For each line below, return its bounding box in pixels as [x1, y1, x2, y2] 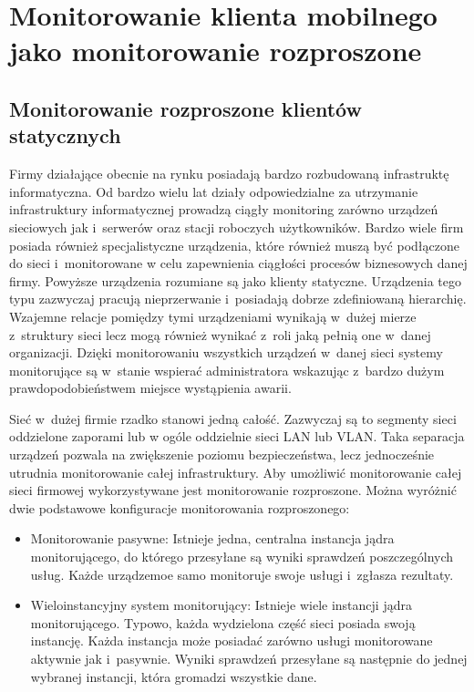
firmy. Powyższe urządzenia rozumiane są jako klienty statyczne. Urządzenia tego [9, 271, 461, 290]
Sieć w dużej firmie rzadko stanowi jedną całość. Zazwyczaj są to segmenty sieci [9, 408, 457, 428]
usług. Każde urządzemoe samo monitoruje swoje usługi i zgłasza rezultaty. [30, 564, 454, 584]
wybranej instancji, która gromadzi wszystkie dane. [30, 666, 317, 686]
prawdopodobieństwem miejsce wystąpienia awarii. [9, 378, 292, 398]
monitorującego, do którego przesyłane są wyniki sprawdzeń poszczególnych [30, 547, 454, 566]
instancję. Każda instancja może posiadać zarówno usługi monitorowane [30, 631, 433, 650]
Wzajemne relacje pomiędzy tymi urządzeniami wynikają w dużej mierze [9, 306, 417, 325]
